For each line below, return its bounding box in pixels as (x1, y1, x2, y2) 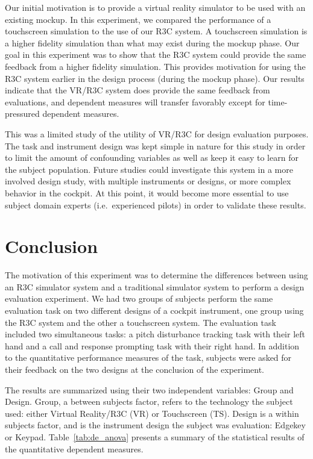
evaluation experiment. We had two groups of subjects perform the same (5, 292, 273, 305)
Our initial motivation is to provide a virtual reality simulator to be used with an (5, 1, 306, 13)
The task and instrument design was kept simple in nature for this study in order (5, 139, 306, 152)
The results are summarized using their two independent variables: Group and (5, 383, 294, 396)
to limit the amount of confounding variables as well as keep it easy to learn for (5, 151, 299, 164)
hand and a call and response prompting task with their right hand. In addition (5, 339, 300, 352)
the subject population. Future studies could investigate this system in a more (5, 163, 293, 175)
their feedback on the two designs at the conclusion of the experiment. (5, 363, 265, 375)
